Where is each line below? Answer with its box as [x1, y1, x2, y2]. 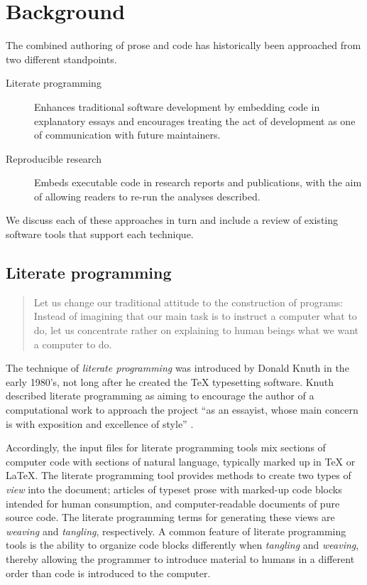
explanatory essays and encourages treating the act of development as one [34, 113, 356, 128]
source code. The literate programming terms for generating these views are [6, 510, 335, 525]
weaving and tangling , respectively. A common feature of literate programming [6, 523, 346, 538]
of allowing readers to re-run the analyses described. [34, 188, 261, 203]
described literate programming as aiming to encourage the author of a [6, 388, 314, 403]
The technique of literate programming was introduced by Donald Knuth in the [6, 360, 349, 375]
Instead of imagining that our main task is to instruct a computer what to [33, 308, 357, 323]
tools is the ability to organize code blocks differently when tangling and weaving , [6, 537, 359, 552]
